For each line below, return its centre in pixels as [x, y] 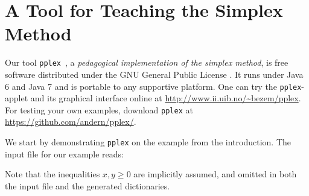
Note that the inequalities [53, 174]
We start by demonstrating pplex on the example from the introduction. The [148, 142]
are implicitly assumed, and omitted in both [215, 174]
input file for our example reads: [64, 153]
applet [17, 98]
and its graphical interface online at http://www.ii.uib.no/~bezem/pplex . [166, 98]
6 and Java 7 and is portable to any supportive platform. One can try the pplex [153, 86]
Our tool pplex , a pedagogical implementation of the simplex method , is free [147, 62]
